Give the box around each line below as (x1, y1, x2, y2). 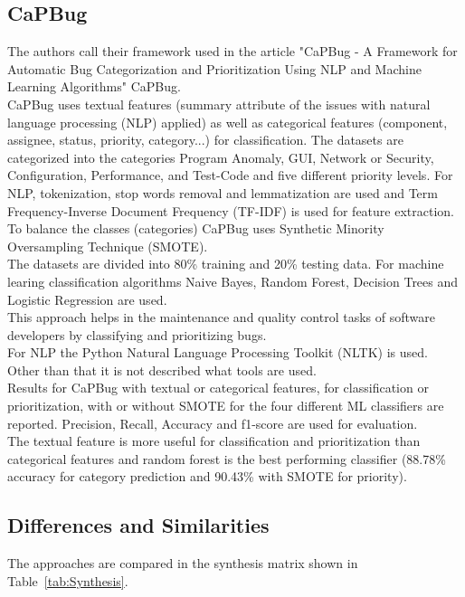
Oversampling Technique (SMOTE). (7, 236, 208, 255)
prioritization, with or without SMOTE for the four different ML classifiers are (7, 396, 444, 415)
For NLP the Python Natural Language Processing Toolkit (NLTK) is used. (7, 343, 428, 362)
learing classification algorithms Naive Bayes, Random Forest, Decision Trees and (7, 271, 459, 290)
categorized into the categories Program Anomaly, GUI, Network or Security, (7, 147, 434, 166)
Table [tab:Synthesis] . (7, 571, 128, 590)
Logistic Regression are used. (7, 289, 167, 308)
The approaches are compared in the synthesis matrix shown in (7, 554, 358, 573)
